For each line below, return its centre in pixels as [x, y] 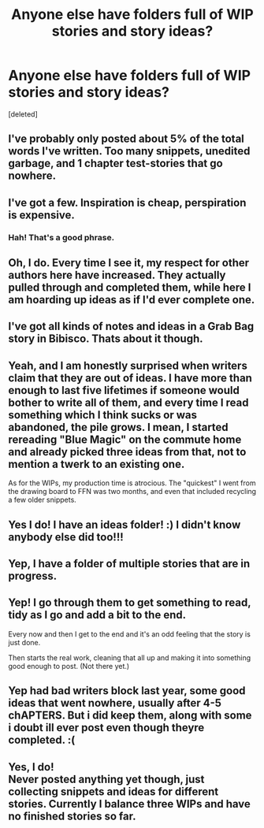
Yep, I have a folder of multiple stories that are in [129, 564]
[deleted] [23, 114]
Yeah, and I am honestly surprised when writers [128, 365]
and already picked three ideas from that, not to [127, 452]
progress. [33, 576]
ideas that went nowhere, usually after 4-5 [115, 703]
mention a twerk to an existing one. [97, 464]
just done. [24, 642]
